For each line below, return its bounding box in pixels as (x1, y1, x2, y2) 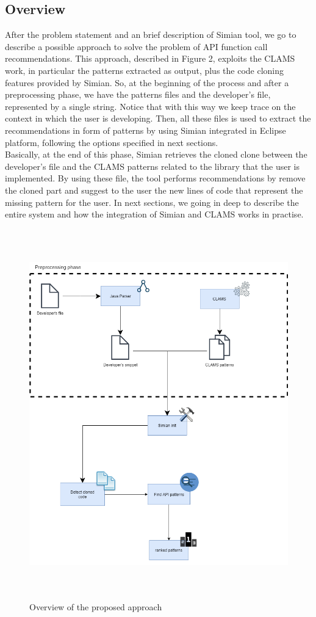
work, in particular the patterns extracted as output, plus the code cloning (5, 64, 284, 76)
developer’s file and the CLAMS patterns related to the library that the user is (5, 159, 300, 172)
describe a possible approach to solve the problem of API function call (5, 40, 268, 53)
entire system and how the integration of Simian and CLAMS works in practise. (5, 208, 304, 221)
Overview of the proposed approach (29, 601, 162, 613)
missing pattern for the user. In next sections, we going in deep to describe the (5, 195, 299, 208)
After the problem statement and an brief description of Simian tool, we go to (5, 28, 296, 41)
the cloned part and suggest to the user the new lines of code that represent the (5, 183, 303, 196)
